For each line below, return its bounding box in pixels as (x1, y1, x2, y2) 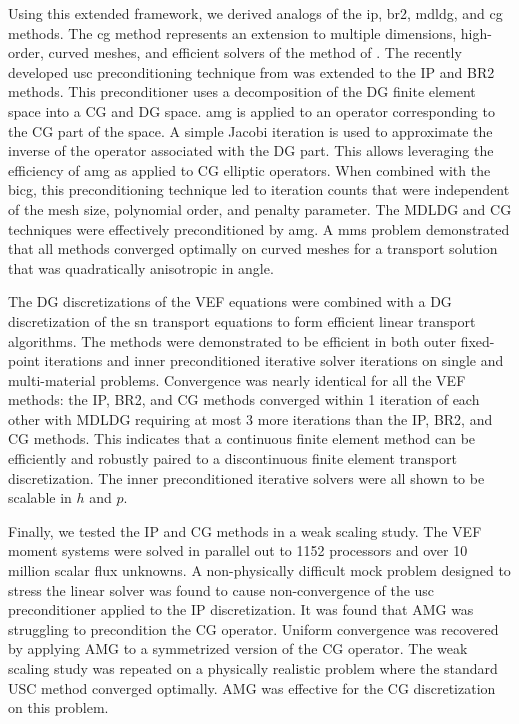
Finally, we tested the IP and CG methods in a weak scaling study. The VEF (8, 520, 482, 541)
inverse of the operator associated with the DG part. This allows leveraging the (8, 140, 494, 161)
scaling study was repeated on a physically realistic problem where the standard (8, 658, 498, 678)
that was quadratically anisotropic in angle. (8, 257, 274, 278)
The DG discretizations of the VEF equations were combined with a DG (8, 291, 452, 312)
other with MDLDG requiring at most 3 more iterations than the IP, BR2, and (8, 408, 493, 429)
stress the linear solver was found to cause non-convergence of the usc (8, 579, 435, 600)
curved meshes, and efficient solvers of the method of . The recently (48, 42, 462, 63)
